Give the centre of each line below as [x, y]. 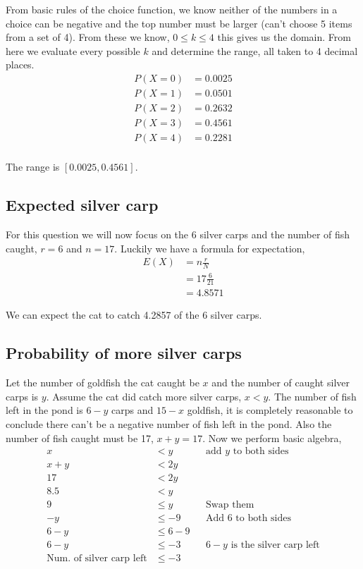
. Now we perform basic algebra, [272, 438]
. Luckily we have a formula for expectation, [210, 248]
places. [20, 65]
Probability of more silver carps [124, 353]
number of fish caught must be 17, [80, 438]
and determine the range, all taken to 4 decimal [255, 50]
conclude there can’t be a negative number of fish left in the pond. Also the [169, 423]
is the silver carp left [275, 545]
